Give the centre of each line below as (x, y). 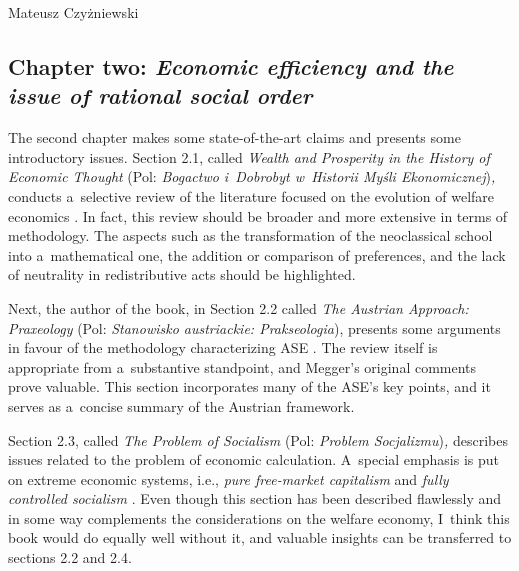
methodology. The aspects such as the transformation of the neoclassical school (250, 235)
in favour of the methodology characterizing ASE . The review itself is (223, 347)
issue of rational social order (160, 95)
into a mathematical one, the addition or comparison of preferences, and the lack (257, 254)
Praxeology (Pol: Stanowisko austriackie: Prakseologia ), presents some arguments (254, 327)
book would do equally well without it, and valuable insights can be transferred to (260, 537)
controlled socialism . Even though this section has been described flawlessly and (255, 498)
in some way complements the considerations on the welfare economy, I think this (259, 517)
